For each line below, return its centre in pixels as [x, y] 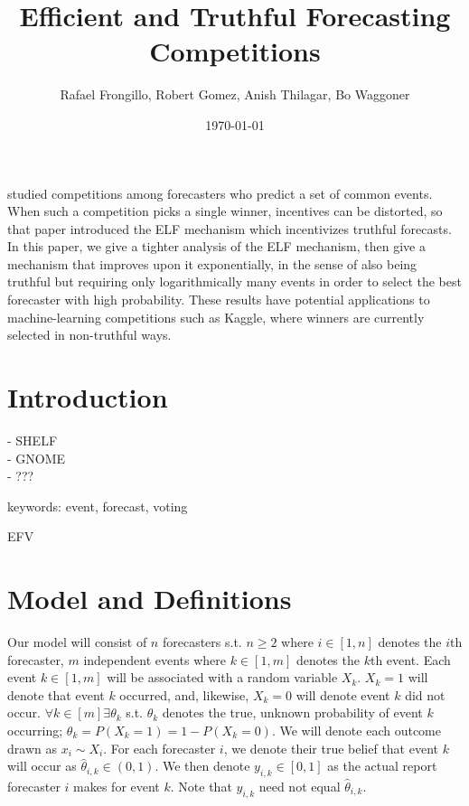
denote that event [56, 694]
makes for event [117, 787]
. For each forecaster [159, 748]
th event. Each [410, 659]
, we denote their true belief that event [331, 748]
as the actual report [382, 766]
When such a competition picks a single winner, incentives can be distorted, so [225, 211]
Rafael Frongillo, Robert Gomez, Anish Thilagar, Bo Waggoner [235, 94]
